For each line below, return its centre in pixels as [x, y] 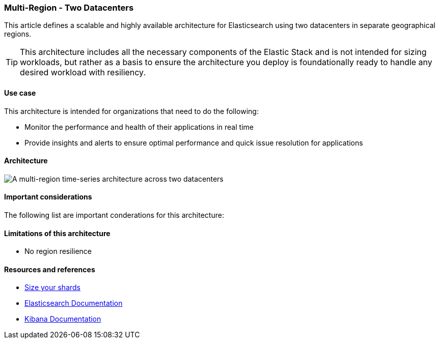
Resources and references [50, 269]
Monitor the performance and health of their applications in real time [139, 127]
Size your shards [53, 288]
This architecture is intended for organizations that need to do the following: [131, 111]
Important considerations [48, 197]
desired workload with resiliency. [83, 73]
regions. [18, 34]
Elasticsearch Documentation [74, 303]
